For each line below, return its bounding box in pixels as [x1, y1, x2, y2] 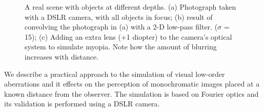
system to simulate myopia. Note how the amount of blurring [25, 41, 217, 52]
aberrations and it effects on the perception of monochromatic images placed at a [4, 78, 260, 89]
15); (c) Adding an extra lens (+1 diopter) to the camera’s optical [25, 31, 232, 42]
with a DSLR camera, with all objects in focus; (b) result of [25, 11, 213, 22]
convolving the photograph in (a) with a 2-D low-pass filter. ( [25, 21, 218, 32]
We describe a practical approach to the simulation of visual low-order [4, 68, 225, 79]
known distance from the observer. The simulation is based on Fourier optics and [4, 88, 259, 99]
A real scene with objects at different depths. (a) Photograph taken [25, 2, 236, 12]
